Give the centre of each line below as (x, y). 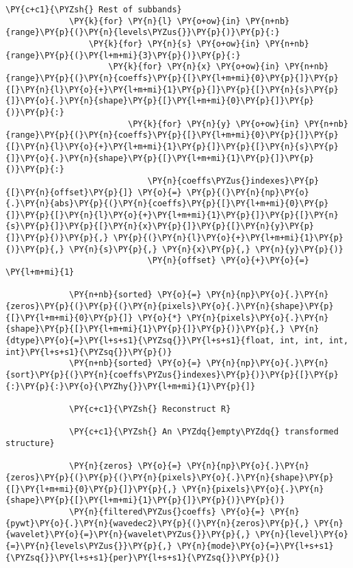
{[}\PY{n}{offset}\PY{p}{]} (69, 192)
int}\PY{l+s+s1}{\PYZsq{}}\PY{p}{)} (89, 352)
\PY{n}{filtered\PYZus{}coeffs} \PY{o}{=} (167, 511)
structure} (30, 443)
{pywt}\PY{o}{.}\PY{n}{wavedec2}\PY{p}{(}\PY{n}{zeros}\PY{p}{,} (157, 523)
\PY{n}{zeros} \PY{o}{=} (126, 466)
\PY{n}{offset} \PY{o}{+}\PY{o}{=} (228, 261)
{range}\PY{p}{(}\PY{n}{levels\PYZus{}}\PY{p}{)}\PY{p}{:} (143, 33)
